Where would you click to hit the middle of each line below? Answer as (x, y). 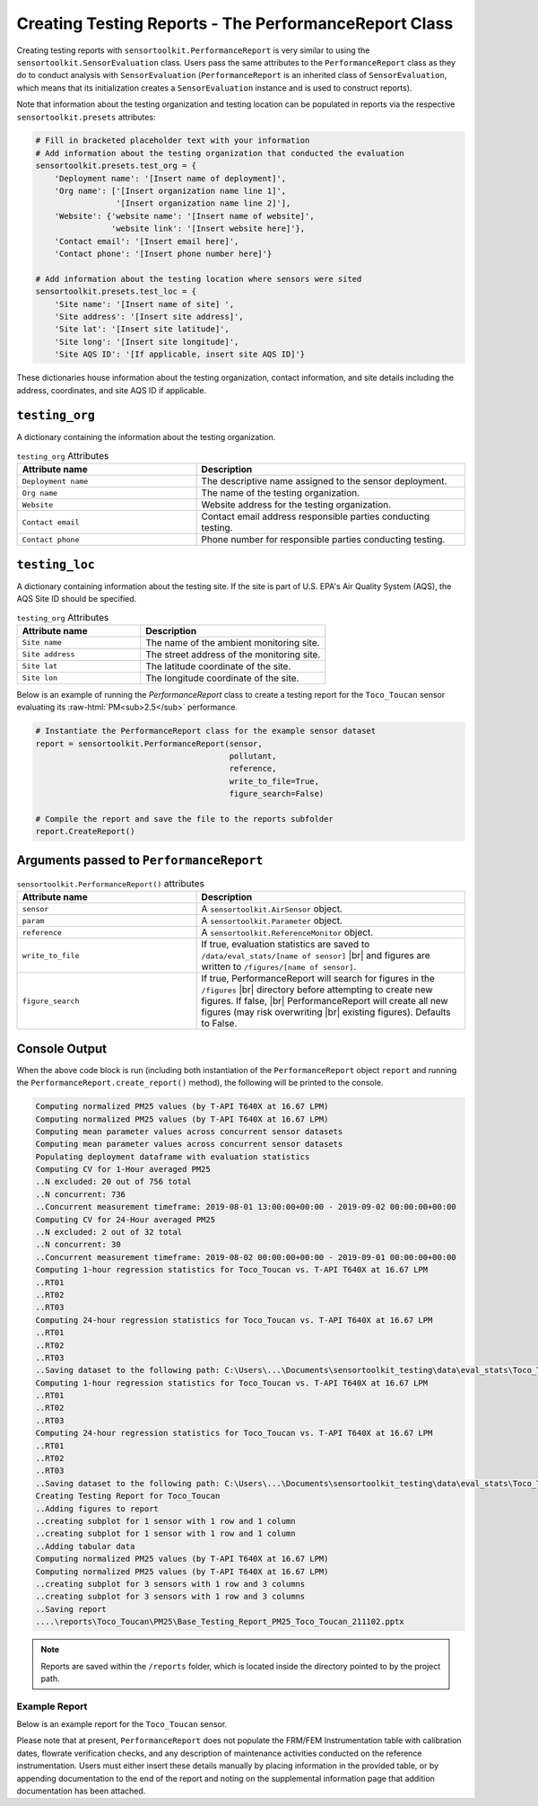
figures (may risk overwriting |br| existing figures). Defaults (326, 1012)
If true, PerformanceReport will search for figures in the (318, 979)
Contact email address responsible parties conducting (316, 516)
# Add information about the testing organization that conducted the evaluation (220, 153)
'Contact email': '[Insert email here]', (147, 241)
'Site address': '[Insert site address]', (149, 316)
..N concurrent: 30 (78, 1245)
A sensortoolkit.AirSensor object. (272, 909)
